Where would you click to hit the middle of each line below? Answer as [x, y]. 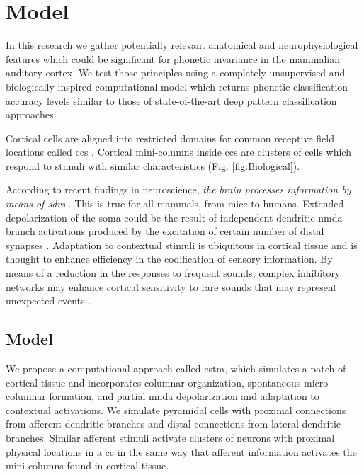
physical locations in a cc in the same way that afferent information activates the [181, 451]
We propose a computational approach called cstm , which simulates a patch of [176, 368]
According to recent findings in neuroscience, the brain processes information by [178, 189]
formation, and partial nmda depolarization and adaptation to [184, 396]
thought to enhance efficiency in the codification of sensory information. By [169, 259]
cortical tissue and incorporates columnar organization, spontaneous [153, 382]
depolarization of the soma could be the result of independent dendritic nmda [174, 217]
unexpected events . [49, 301]
